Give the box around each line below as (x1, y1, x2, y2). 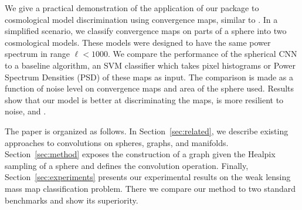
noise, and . (5, 105, 46, 117)
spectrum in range (5, 48, 70, 60)
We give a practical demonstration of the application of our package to (5, 2, 259, 13)
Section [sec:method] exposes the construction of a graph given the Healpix (5, 148, 276, 160)
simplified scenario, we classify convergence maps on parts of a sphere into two (5, 25, 287, 37)
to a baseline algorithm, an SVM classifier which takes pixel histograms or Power (5, 59, 296, 71)
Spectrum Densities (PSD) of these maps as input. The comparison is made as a (5, 70, 294, 83)
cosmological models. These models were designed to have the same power (5, 36, 271, 48)
